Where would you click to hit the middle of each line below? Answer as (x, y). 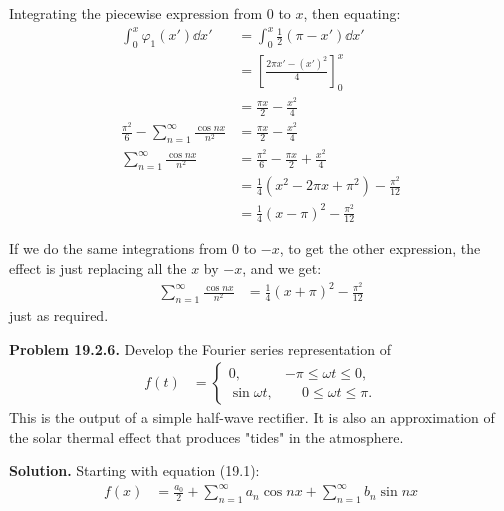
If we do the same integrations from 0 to (133, 248)
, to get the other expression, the (380, 248)
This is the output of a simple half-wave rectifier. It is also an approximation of (252, 417)
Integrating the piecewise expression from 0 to (150, 13)
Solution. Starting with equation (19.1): (134, 470)
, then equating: (352, 13)
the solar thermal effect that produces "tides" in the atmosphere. (206, 436)
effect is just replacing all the (98, 268)
